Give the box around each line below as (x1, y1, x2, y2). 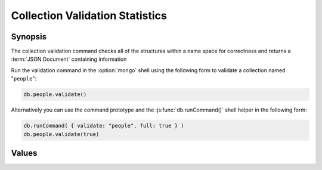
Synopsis (11, 32, 47, 42)
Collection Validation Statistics (11, 9, 167, 22)
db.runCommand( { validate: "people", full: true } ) (23, 122, 184, 129)
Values (11, 148, 38, 158)
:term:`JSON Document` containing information (11, 55, 127, 63)
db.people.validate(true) (23, 131, 100, 137)
